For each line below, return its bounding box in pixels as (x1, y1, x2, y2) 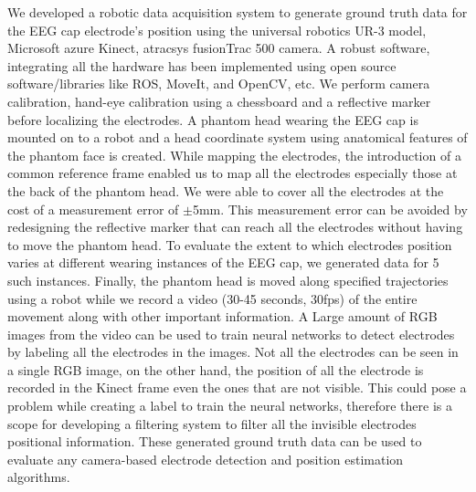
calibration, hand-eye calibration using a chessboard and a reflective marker (7, 91, 431, 110)
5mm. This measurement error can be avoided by (192, 199, 468, 218)
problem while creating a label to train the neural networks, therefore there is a (7, 396, 452, 415)
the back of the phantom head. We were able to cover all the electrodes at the (7, 181, 444, 200)
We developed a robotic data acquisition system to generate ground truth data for (7, 3, 468, 21)
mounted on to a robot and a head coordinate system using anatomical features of (7, 128, 468, 147)
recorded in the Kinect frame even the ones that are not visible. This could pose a (7, 378, 467, 397)
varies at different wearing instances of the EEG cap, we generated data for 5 (7, 253, 439, 272)
